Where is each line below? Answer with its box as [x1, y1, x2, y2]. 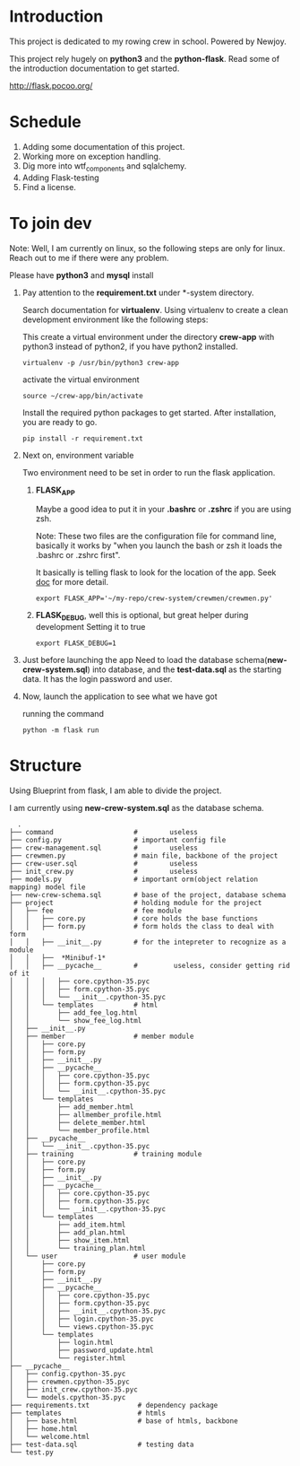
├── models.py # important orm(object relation [9, 875, 258, 885]
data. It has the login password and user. [21, 674, 173, 685]
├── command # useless [9, 828, 199, 837]
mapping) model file [9, 883, 87, 892]
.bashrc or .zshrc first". [35, 550, 121, 561]
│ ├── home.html [9, 1425, 78, 1434]
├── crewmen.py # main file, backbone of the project [9, 851, 279, 860]
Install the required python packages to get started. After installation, [21, 406, 277, 418]
